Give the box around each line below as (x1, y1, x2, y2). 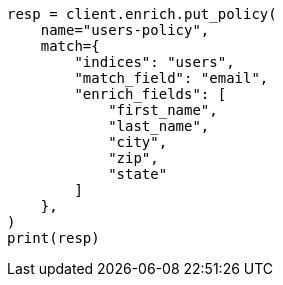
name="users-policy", (40, 22, 210, 38)
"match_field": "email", (74, 70, 269, 86)
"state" (108, 166, 168, 182)
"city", (108, 134, 168, 150)
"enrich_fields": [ (74, 86, 227, 102)
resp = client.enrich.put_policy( (7, 6, 277, 22)
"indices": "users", (74, 54, 235, 70)
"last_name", (108, 118, 210, 134)
